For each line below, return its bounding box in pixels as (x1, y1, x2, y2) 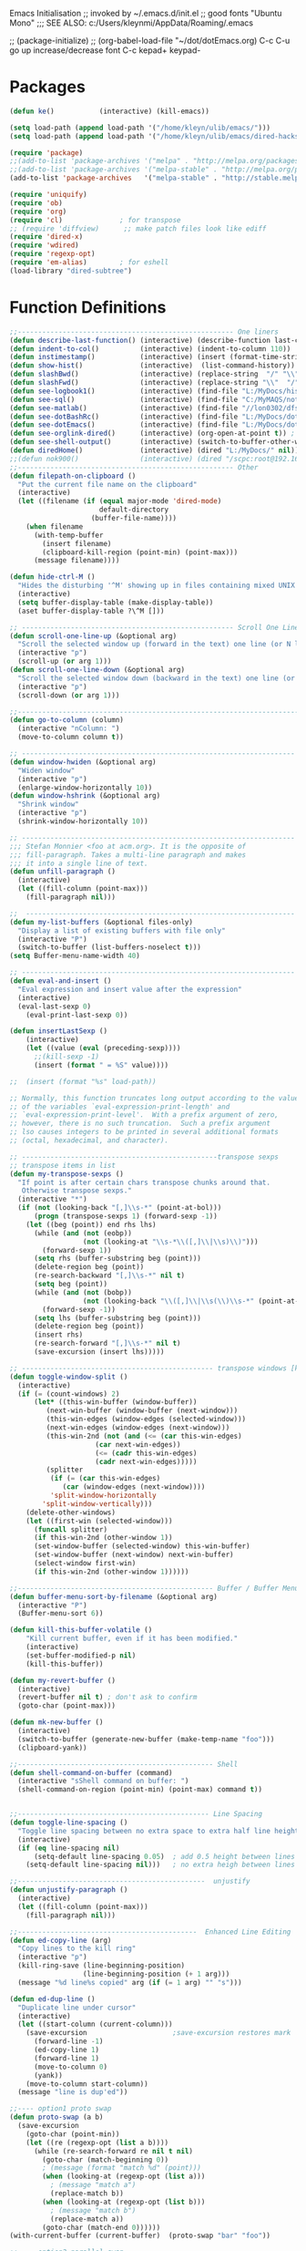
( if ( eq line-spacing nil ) (17, 1843, 120, 1853)
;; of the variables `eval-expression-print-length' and (9, 1102, 230, 1111)
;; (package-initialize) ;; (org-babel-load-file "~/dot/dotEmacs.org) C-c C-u (9, 36, 291, 46)
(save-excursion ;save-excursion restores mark (25, 2029, 291, 2038)
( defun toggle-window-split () (9, 1372, 128, 1381)
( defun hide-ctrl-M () (9, 573, 96, 582)
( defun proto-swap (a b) (9, 2112, 104, 2122)
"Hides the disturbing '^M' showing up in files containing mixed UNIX (17, 581, 296, 591)
